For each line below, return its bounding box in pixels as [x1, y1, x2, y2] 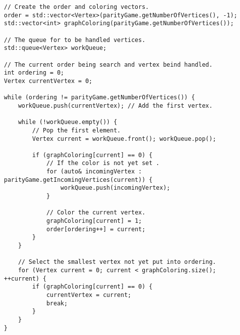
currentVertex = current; [46, 291, 131, 298]
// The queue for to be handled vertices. [4, 36, 146, 43]
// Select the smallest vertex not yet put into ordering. [18, 258, 216, 266]
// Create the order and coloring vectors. [4, 3, 149, 10]
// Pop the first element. [32, 126, 121, 134]
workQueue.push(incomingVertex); [60, 184, 170, 192]
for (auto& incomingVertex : [46, 168, 142, 175]
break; [46, 299, 68, 307]
